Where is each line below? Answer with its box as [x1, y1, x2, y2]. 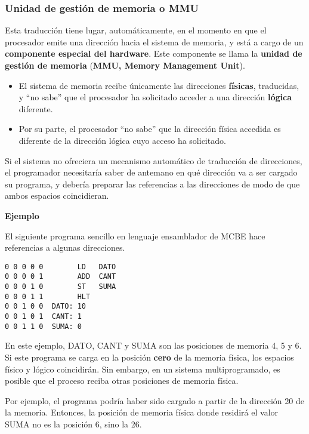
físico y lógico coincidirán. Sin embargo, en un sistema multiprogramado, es [5, 362, 280, 375]
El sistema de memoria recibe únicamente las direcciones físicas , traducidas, [18, 79, 299, 91]
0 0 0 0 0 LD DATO [5, 262, 116, 271]
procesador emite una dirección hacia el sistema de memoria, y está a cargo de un [5, 35, 304, 48]
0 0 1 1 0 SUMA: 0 [5, 322, 82, 331]
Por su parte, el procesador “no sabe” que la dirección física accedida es [18, 122, 281, 135]
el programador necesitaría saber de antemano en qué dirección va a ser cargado [5, 166, 298, 178]
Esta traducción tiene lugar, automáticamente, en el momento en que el [5, 24, 267, 36]
